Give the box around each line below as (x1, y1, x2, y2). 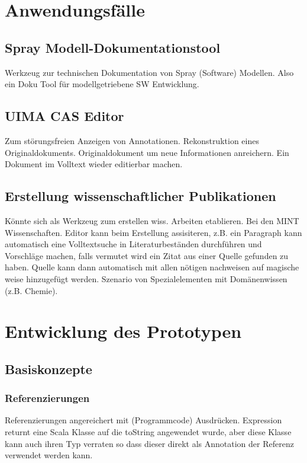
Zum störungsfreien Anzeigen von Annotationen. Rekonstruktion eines (5, 134, 259, 146)
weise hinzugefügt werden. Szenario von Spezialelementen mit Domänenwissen (5, 272, 287, 285)
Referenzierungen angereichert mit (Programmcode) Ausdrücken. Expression (5, 414, 282, 426)
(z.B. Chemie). (5, 284, 58, 296)
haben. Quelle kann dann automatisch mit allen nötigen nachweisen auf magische (5, 261, 299, 273)
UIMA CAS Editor (5, 107, 124, 125)
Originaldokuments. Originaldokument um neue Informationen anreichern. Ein (5, 146, 289, 158)
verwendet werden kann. (5, 449, 93, 461)
